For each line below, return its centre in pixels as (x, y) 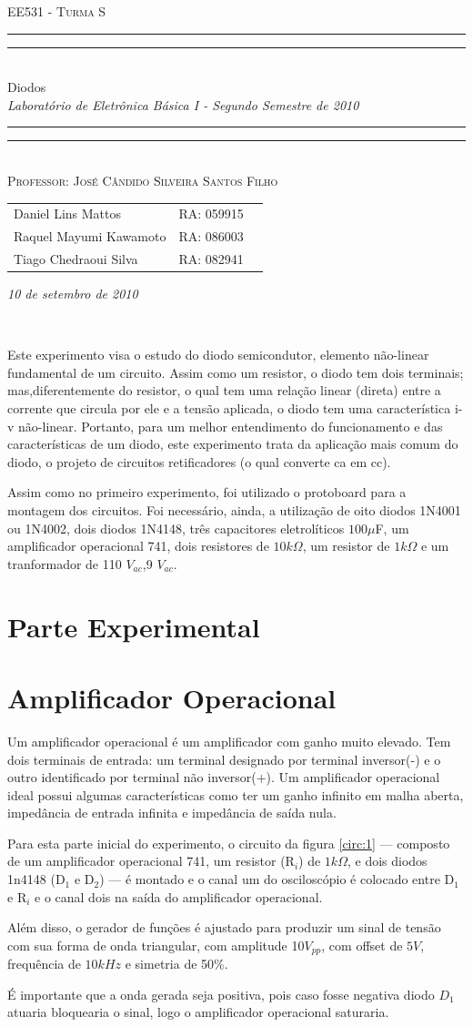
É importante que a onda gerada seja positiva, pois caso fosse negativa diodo (221, 994)
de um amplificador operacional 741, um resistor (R (151, 861)
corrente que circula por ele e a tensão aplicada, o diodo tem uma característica (229, 408)
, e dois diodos (387, 861)
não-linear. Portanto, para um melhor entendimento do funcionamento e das (231, 426)
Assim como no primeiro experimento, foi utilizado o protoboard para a (207, 492)
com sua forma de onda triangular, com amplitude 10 (156, 945)
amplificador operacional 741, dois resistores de (138, 546)
